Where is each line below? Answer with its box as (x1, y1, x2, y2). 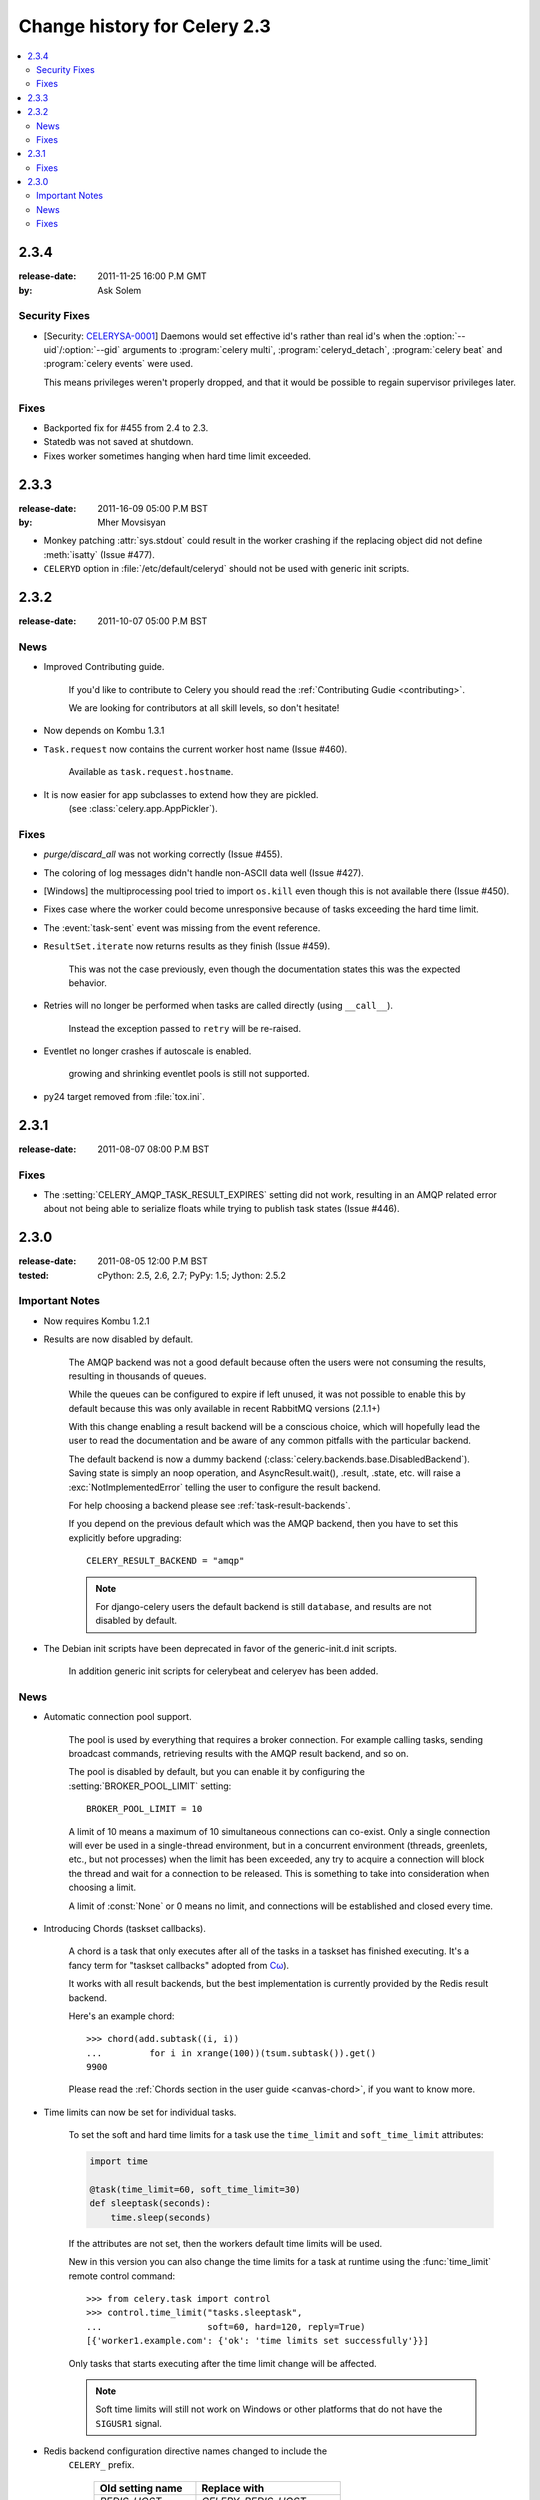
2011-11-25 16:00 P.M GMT (97, 270, 207, 282)
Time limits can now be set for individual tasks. (43, 2106, 237, 2118)
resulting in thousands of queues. (68, 1370, 207, 1382)
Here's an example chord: (68, 2010, 175, 2022)
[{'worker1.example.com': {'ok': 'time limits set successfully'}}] (86, 2335, 429, 2347)
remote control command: (68, 2270, 176, 2282)
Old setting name (99, 2481, 183, 2495)
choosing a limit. (68, 1881, 137, 1894)
